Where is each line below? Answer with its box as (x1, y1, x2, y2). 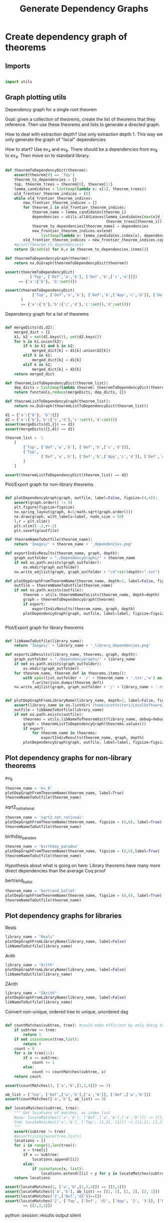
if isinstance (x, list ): (31, 1166, 84, 1171)
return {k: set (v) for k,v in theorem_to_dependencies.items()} (14, 247, 149, 252)
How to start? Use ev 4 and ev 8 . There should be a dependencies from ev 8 (5, 146, 158, 153)
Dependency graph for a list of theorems (5, 311, 89, 317)
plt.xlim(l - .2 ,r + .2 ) (14, 523, 57, 528)
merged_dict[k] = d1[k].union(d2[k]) (31, 348, 111, 353)
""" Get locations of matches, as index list (14, 1110, 111, 1115)
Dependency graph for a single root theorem (5, 106, 97, 113)
